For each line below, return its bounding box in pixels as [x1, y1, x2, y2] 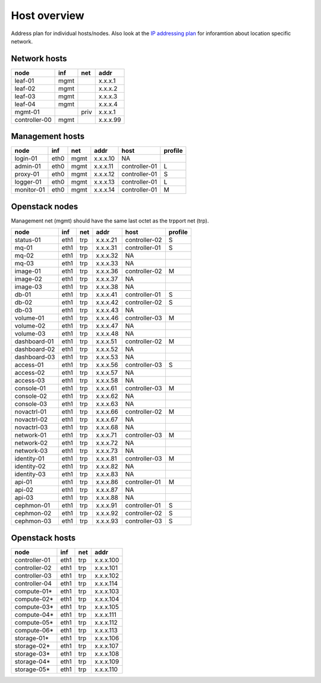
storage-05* [14, 665, 51, 673]
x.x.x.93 [96, 517, 119, 525]
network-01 [14, 431, 47, 440]
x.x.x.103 [94, 587, 119, 595]
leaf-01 [14, 76, 34, 84]
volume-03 [14, 330, 46, 338]
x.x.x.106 [94, 634, 119, 642]
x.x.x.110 [94, 665, 118, 673]
